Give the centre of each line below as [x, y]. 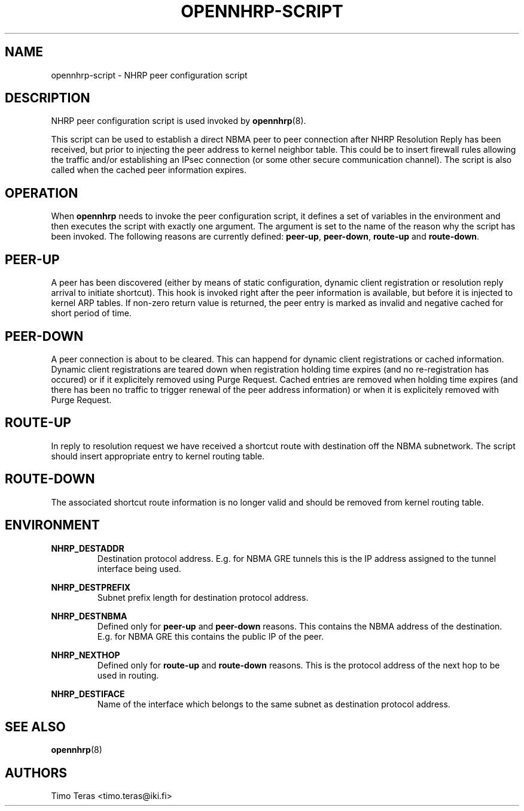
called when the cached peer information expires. [149, 170]
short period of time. [91, 313]
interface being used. [139, 568]
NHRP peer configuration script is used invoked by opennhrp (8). [179, 121]
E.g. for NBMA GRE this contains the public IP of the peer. [211, 636]
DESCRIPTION [48, 98]
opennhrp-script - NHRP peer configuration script [149, 75]
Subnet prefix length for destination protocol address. [203, 597]
